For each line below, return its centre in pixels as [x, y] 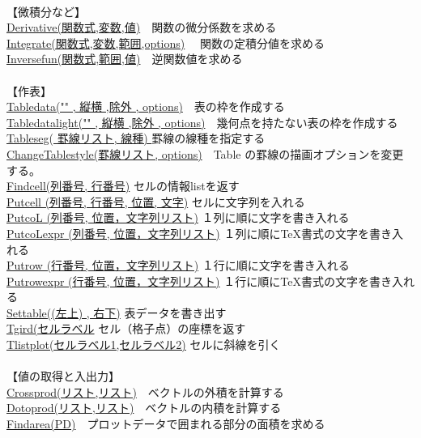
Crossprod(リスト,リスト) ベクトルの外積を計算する [145, 391]
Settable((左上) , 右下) [64, 312]
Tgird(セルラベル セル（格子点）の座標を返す [126, 328]
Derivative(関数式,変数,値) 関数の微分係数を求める [142, 27]
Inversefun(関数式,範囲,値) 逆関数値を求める [125, 59]
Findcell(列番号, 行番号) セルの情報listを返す [123, 186]
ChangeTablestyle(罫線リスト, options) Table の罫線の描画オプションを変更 [205, 153]
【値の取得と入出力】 [63, 376]
